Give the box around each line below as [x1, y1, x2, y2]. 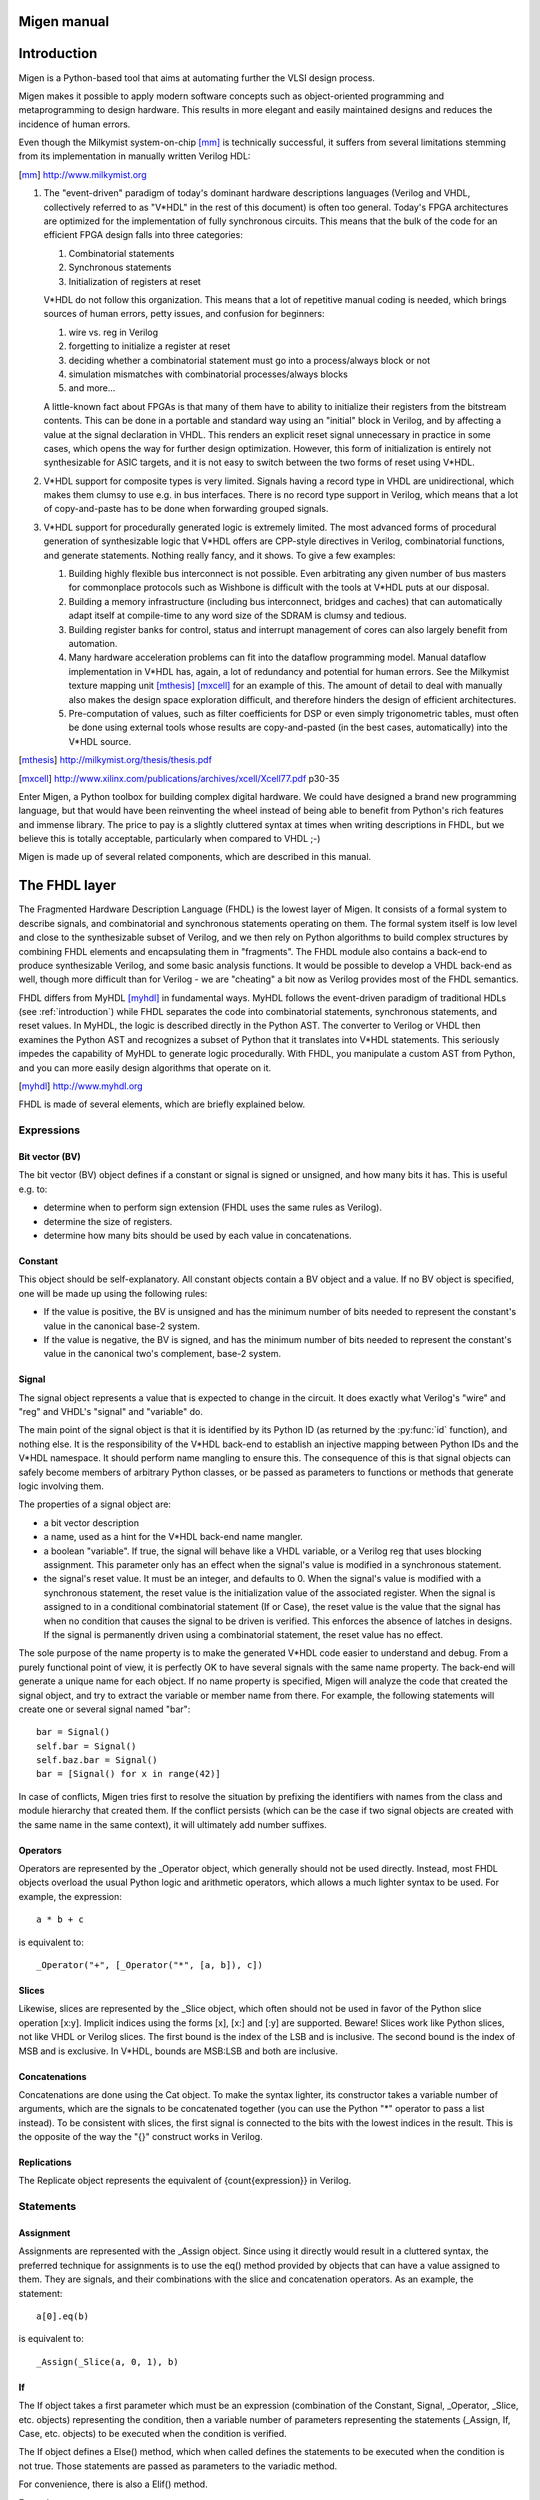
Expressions [18, 1123, 80, 1137]
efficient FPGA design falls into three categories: [43, 229, 244, 241]
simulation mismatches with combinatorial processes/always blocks [68, 368, 349, 380]
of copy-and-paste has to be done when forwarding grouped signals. [43, 503, 329, 515]
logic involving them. [18, 1480, 104, 1492]
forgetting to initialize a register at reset [68, 340, 231, 352]
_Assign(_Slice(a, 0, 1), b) [36, 2356, 179, 2367]
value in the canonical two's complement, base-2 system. [43, 1348, 282, 1360]
